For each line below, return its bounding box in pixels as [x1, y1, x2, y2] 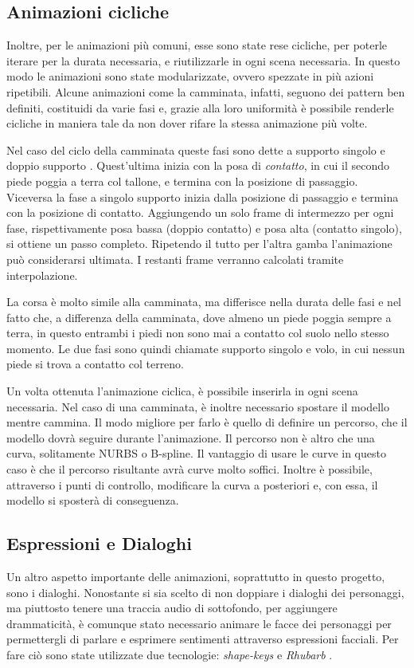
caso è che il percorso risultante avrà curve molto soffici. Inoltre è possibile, [6, 461, 373, 477]
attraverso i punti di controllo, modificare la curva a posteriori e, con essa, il [6, 476, 378, 493]
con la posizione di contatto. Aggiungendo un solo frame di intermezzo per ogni [6, 204, 394, 221]
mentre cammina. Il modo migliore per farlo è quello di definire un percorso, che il [6, 414, 408, 430]
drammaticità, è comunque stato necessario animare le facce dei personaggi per [6, 615, 392, 631]
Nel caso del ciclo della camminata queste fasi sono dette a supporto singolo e [6, 141, 385, 158]
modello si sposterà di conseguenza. [6, 492, 179, 509]
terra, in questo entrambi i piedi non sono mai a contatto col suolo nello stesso [6, 324, 389, 341]
